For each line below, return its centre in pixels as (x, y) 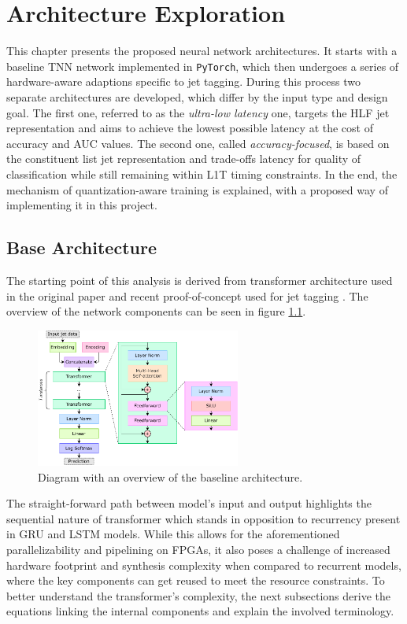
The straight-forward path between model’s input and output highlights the (189, 503)
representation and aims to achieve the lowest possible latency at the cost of (190, 128)
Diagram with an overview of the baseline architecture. (170, 476)
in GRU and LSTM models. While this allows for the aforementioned (173, 534)
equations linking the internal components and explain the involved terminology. (200, 611)
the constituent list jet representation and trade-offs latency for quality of (184, 159)
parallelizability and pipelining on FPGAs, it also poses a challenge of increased (198, 549)
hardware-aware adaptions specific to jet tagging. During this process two (183, 81)
